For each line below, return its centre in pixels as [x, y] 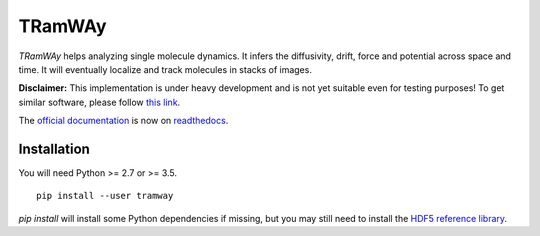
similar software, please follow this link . [99, 102]
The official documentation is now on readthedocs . [123, 121]
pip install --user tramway [105, 196]
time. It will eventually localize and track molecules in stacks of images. [165, 69]
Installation [54, 148]
